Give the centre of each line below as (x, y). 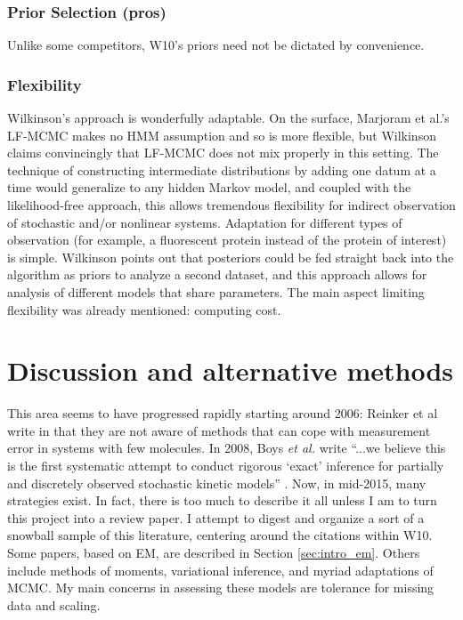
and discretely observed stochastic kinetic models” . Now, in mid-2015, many (217, 483)
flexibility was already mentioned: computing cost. (144, 309)
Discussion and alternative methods (231, 370)
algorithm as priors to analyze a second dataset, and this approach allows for (217, 274)
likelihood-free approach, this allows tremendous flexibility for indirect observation (231, 205)
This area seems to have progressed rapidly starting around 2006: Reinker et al (223, 413)
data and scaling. (54, 604)
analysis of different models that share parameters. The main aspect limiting (216, 291)
